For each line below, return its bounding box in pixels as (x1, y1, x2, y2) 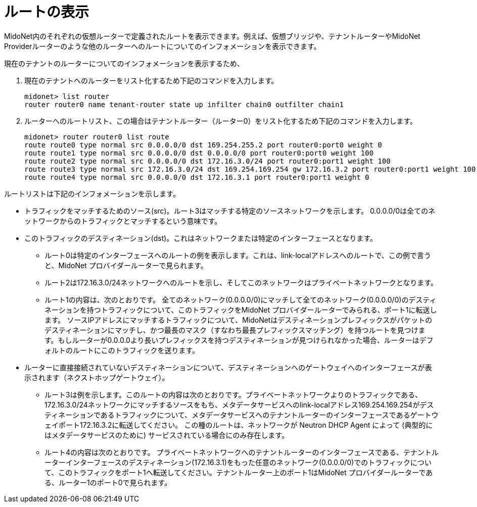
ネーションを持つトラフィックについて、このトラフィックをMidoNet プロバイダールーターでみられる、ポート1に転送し (44, 305, 437, 314)
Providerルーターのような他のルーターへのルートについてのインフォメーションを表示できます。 (4, 41, 321, 50)
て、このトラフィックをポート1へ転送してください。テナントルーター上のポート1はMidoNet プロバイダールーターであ (44, 468, 433, 477)
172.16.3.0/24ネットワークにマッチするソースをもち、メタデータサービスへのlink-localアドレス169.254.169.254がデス (44, 400, 434, 409)
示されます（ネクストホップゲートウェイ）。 (24, 373, 169, 382)
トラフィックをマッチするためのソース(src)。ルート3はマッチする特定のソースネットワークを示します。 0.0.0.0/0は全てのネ (24, 206, 436, 215)
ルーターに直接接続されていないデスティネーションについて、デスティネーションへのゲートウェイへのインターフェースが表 (24, 363, 432, 372)
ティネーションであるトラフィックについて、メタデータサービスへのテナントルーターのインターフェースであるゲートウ (44, 410, 439, 419)
